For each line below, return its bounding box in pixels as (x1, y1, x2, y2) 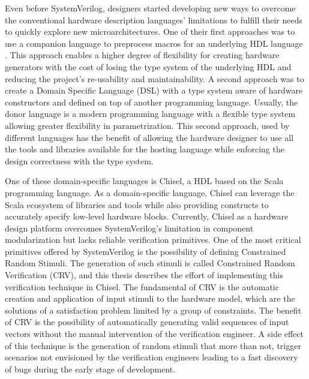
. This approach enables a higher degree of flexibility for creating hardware (5, 49, 280, 61)
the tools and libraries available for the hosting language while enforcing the (5, 143, 284, 155)
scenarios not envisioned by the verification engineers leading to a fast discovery (5, 351, 298, 363)
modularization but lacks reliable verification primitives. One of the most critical (5, 233, 301, 246)
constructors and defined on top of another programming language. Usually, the (5, 95, 298, 108)
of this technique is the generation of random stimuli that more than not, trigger (5, 339, 301, 351)
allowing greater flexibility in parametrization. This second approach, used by (5, 119, 290, 131)
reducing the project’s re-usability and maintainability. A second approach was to (5, 72, 304, 85)
